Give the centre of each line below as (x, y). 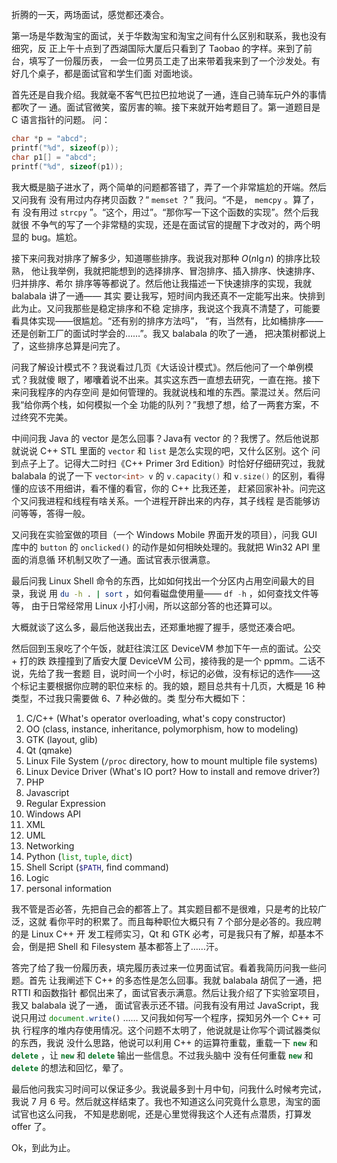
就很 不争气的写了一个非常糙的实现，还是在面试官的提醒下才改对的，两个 (161, 224)
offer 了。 (31, 1126)
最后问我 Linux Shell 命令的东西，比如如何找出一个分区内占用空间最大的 (159, 580)
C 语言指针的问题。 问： (61, 119)
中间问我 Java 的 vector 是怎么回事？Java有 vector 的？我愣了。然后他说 (161, 438)
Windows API (53, 814)
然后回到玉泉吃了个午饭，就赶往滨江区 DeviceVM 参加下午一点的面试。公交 (166, 648)
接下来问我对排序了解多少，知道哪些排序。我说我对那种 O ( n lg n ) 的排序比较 (166, 258)
